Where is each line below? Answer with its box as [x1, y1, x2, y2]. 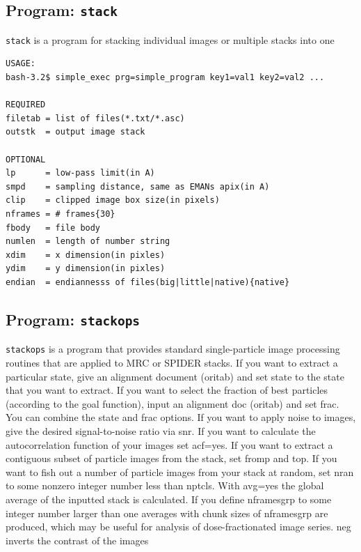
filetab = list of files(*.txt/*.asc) [6, 113, 185, 123]
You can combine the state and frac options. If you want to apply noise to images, [6, 410, 356, 424]
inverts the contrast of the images [6, 532, 149, 547]
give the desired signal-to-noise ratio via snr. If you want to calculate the [6, 423, 316, 438]
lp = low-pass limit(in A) [6, 168, 155, 178]
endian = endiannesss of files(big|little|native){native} [6, 277, 290, 287]
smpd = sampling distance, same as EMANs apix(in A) [6, 181, 270, 192]
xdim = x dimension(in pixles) [6, 250, 166, 260]
